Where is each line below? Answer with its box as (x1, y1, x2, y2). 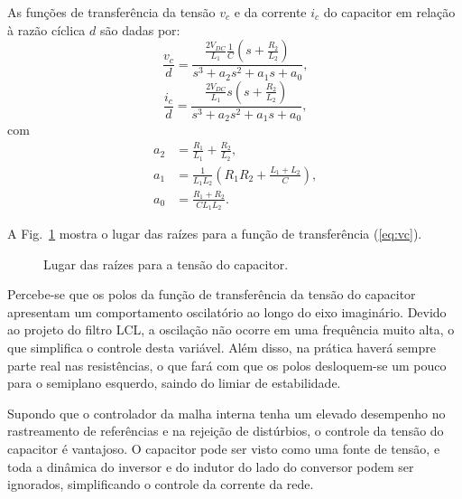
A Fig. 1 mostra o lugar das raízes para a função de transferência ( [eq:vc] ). (7, 223, 422, 242)
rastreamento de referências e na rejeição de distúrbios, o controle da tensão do (7, 421, 444, 440)
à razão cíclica (7, 20, 86, 39)
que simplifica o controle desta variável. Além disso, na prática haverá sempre (7, 337, 436, 356)
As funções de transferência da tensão (7, 3, 216, 21)
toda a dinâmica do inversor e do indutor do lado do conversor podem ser (7, 457, 414, 475)
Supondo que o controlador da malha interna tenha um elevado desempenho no (7, 403, 446, 422)
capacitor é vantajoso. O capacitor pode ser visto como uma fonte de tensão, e (7, 438, 440, 457)
